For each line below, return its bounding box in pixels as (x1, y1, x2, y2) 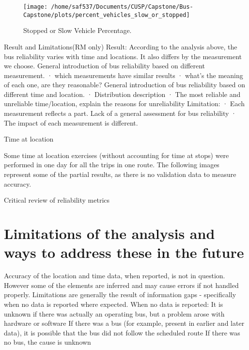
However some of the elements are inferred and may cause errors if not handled (4, 280, 239, 290)
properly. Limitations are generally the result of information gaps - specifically (4, 289, 236, 300)
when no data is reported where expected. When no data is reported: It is (4, 299, 223, 309)
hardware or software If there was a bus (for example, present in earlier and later (4, 318, 245, 328)
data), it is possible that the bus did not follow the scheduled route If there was (4, 327, 240, 337)
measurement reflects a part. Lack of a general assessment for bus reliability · (4, 108, 237, 118)
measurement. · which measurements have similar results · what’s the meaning (4, 70, 243, 80)
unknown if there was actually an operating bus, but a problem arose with (4, 308, 225, 318)
